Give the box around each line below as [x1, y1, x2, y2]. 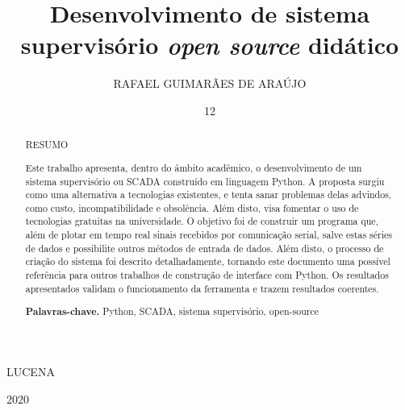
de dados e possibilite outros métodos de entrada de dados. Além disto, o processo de [25, 241, 384, 255]
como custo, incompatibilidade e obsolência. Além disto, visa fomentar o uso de [25, 201, 359, 214]
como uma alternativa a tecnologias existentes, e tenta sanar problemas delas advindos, [25, 188, 392, 201]
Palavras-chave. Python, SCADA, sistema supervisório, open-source [25, 304, 319, 319]
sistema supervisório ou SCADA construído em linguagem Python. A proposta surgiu [25, 174, 385, 188]
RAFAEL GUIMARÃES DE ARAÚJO [113, 75, 307, 92]
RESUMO [25, 138, 69, 151]
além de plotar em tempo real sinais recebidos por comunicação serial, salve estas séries [25, 228, 392, 242]
